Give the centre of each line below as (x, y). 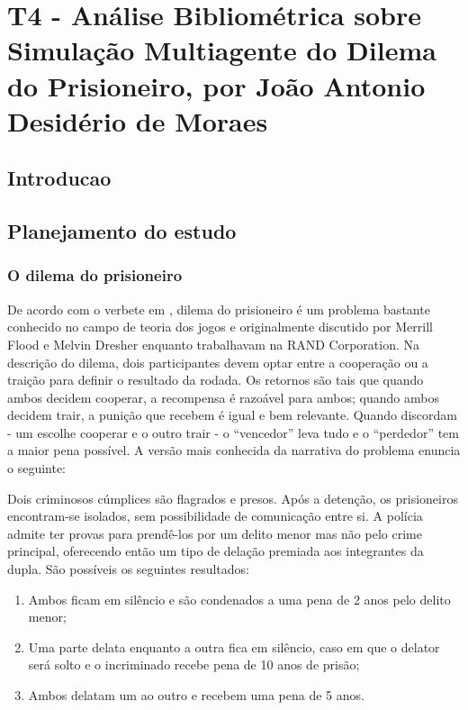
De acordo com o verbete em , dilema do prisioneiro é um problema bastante (219, 309)
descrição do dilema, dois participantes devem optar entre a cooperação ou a (218, 362)
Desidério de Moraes (138, 120)
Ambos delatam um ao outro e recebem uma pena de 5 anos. (196, 695)
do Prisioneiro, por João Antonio (216, 85)
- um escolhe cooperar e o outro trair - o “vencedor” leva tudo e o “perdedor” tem (233, 432)
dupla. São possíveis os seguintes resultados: (128, 569)
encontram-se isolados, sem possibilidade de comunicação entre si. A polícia (215, 516)
